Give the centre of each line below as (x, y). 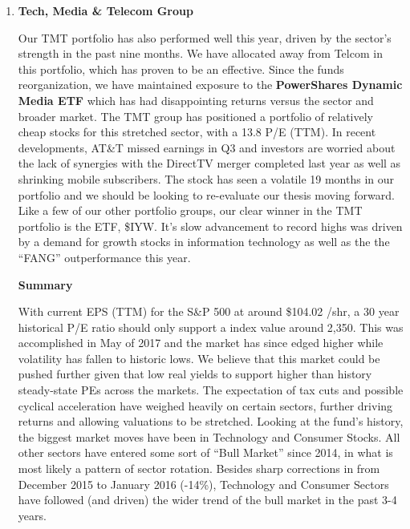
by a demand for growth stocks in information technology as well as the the (204, 242)
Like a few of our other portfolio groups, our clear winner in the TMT (190, 210)
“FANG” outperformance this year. (104, 257)
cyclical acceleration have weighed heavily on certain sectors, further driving (205, 405)
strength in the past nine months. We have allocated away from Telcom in (200, 53)
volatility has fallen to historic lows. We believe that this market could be (199, 358)
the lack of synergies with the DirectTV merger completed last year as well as (209, 163)
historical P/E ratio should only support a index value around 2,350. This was (211, 327)
